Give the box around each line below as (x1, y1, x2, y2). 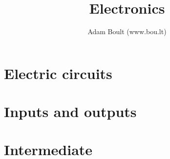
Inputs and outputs (4, 101, 137, 121)
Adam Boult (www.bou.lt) (87, 26, 167, 37)
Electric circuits (4, 63, 112, 83)
